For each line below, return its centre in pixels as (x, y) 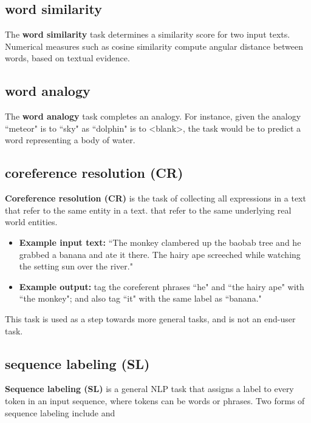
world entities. (31, 222)
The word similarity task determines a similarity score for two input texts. (148, 34)
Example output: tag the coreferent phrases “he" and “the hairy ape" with (162, 286)
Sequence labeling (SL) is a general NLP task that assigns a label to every (149, 389)
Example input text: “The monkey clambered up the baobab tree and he (160, 242)
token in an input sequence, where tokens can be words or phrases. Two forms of (155, 400)
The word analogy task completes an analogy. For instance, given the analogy (153, 116)
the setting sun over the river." (76, 266)
